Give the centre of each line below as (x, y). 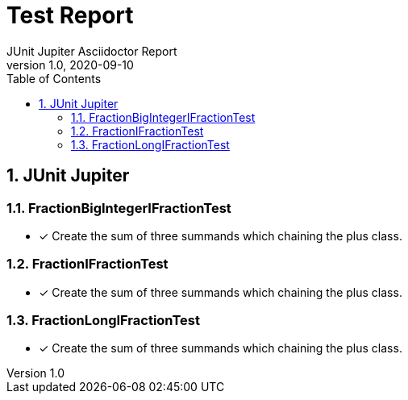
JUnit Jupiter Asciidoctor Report (92, 51)
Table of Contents (54, 78)
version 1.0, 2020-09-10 (70, 65)
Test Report (70, 15)
